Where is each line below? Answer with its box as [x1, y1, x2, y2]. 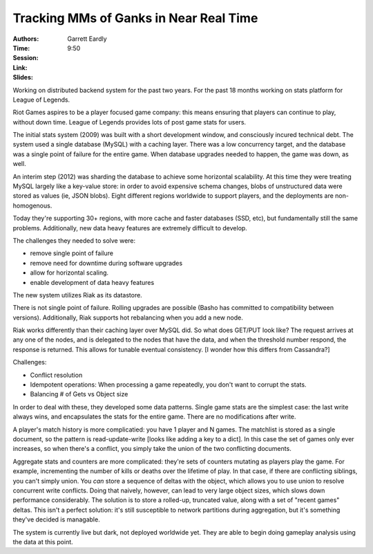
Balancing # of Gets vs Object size [30, 390, 128, 398]
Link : [12, 63, 28, 72]
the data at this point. [12, 537, 74, 546]
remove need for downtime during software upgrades [30, 259, 183, 267]
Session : [12, 54, 39, 62]
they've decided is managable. [12, 515, 100, 524]
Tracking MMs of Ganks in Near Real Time [12, 10, 258, 26]
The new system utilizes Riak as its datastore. [12, 290, 143, 299]
